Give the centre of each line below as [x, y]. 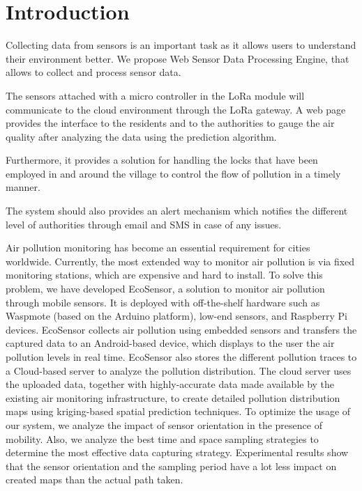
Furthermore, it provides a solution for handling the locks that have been [162, 160]
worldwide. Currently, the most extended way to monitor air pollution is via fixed [180, 261]
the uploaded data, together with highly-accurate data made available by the [170, 384]
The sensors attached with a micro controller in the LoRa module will [155, 95]
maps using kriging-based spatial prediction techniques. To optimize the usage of [178, 411]
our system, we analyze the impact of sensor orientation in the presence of [164, 424]
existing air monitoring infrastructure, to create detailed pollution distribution [173, 397]
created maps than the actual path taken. [95, 480]
